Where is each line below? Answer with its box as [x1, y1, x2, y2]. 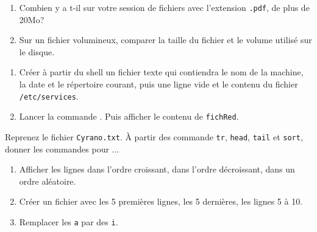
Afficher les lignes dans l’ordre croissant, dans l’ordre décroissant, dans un [19, 163, 295, 176]
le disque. [19, 45, 55, 58]
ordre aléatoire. [19, 174, 76, 187]
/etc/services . [19, 89, 79, 102]
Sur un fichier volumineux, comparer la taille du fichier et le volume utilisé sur [19, 33, 312, 46]
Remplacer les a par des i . [19, 215, 118, 228]
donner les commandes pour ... [5, 142, 119, 155]
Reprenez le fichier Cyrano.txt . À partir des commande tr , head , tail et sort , [5, 130, 303, 143]
